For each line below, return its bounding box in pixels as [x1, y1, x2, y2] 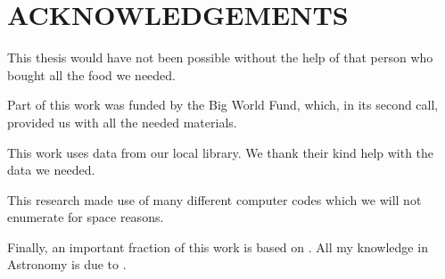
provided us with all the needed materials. [7, 112, 237, 131]
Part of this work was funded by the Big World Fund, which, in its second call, [7, 95, 439, 114]
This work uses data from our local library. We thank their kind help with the [7, 143, 434, 161]
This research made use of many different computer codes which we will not [7, 190, 422, 209]
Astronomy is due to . [7, 255, 127, 274]
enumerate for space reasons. [7, 208, 164, 226]
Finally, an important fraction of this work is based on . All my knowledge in [7, 237, 428, 256]
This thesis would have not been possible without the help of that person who [7, 48, 433, 67]
